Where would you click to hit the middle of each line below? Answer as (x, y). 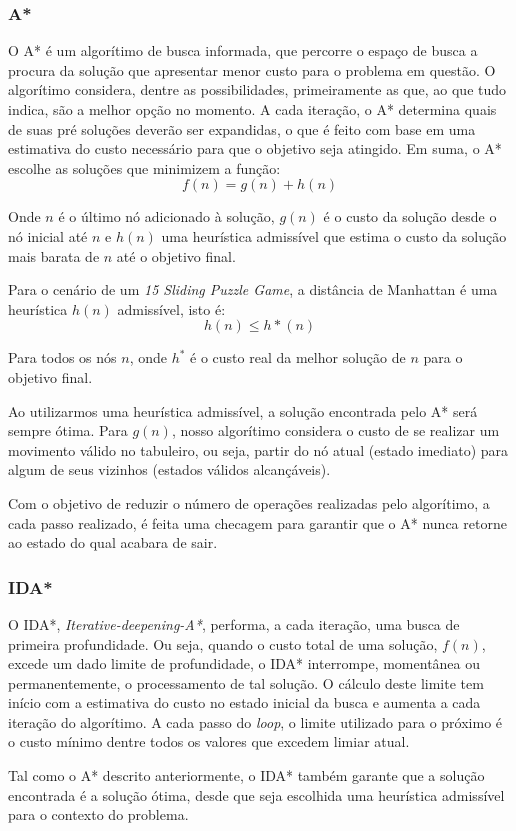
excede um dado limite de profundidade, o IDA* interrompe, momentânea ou (244, 663)
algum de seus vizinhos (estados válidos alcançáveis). (169, 469)
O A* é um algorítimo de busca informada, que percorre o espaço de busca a (243, 50)
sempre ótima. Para (68, 430)
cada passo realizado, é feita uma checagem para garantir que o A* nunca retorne (257, 522)
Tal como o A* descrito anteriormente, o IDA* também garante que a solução (246, 775)
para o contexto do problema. (98, 814)
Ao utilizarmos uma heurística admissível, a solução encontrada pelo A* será (243, 410)
